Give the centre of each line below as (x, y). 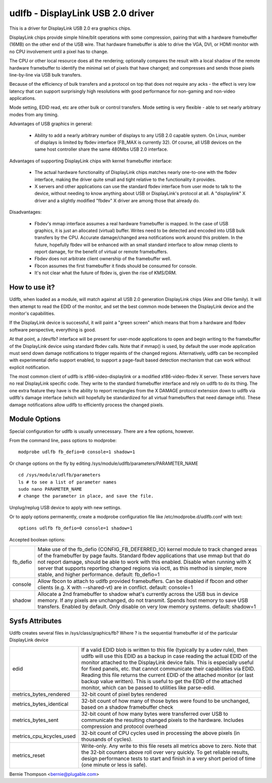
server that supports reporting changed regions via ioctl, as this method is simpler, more (142, 568)
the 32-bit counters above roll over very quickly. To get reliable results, (165, 752)
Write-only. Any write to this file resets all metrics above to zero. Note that (169, 746)
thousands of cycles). (107, 739)
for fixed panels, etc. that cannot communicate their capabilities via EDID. (168, 669)
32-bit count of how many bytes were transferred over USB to (155, 713)
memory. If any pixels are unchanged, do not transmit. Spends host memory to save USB (143, 600)
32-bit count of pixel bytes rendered (124, 694)
